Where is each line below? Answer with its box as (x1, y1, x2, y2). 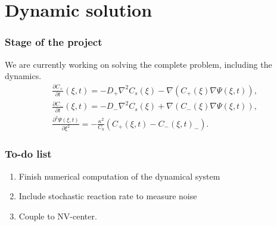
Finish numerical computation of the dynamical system (18, 169, 220, 182)
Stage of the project (5, 34, 102, 49)
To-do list (5, 146, 52, 161)
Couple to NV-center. (18, 209, 97, 222)
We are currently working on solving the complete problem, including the (5, 58, 272, 70)
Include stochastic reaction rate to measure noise (18, 190, 197, 202)
